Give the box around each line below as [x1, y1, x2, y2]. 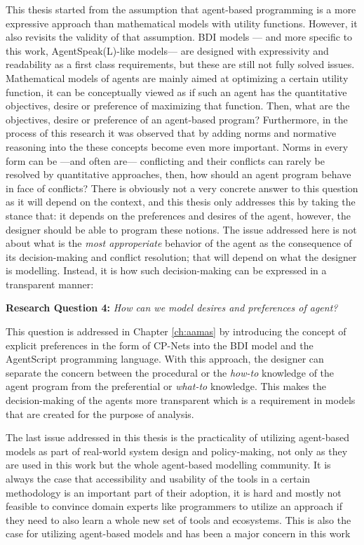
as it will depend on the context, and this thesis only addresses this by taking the [6, 194, 356, 209]
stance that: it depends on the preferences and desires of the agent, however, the [6, 208, 351, 222]
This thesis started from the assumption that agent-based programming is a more [6, 2, 356, 16]
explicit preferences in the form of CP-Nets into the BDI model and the [6, 337, 314, 352]
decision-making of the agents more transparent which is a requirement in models [6, 393, 356, 408]
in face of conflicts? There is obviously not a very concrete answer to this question [6, 180, 358, 195]
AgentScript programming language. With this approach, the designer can [6, 351, 324, 366]
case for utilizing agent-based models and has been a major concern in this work [6, 526, 351, 541]
